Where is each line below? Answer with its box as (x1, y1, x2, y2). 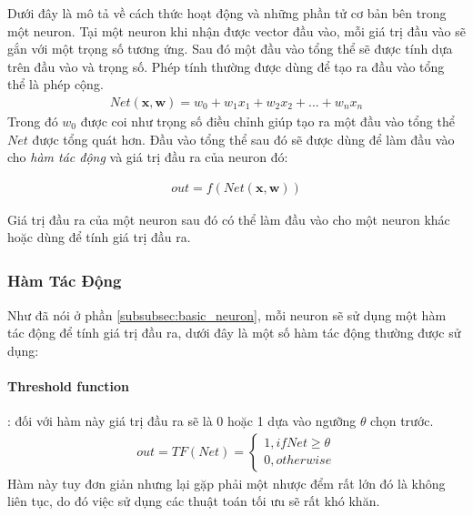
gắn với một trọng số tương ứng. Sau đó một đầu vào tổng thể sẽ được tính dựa (7, 39, 453, 58)
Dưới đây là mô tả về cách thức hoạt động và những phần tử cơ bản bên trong (7, 4, 447, 22)
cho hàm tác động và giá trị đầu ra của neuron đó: (7, 147, 288, 167)
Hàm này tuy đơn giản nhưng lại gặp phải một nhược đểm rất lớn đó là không (7, 473, 446, 492)
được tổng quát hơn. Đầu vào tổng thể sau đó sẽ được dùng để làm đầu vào (32, 129, 455, 148)
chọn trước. (370, 411, 434, 430)
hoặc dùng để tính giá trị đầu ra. (7, 228, 191, 247)
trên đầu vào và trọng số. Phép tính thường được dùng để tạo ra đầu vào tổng (7, 56, 445, 76)
